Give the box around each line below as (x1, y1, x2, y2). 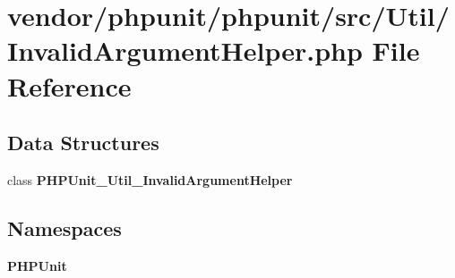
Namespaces (7, 214, 122, 241)
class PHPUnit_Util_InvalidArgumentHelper (7, 170, 293, 189)
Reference (7, 67, 132, 104)
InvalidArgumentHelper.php (7, 32, 363, 69)
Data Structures (7, 129, 159, 156)
